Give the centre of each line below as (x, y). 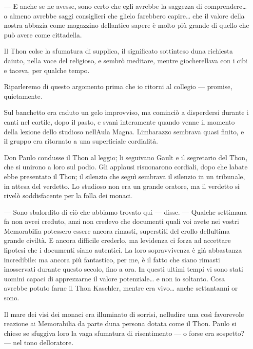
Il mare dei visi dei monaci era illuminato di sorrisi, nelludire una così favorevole (124, 314)
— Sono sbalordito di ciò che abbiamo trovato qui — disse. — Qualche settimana (126, 211)
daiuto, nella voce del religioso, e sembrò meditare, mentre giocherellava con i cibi (126, 60)
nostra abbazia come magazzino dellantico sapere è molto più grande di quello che (126, 25)
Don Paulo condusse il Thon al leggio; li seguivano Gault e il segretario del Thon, (126, 157)
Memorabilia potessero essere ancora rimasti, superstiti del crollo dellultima (117, 230)
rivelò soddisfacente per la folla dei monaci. (68, 195)
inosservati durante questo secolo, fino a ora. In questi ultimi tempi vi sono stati (124, 269)
